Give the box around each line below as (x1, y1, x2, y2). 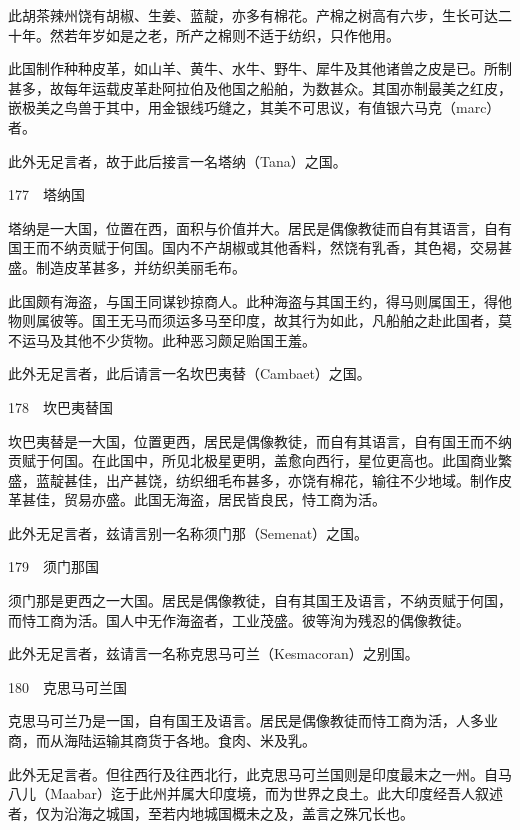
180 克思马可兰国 (8, 676, 127, 697)
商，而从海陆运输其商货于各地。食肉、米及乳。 (8, 730, 316, 751)
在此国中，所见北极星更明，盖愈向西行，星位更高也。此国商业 (91, 450, 498, 471)
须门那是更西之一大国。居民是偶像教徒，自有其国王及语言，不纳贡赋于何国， (8, 590, 512, 611)
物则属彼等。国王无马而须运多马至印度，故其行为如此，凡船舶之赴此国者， (8, 310, 498, 331)
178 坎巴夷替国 (8, 396, 113, 417)
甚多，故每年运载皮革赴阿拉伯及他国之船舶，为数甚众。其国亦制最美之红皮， (8, 77, 512, 98)
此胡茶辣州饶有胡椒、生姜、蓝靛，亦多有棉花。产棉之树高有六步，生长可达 (8, 5, 498, 25)
